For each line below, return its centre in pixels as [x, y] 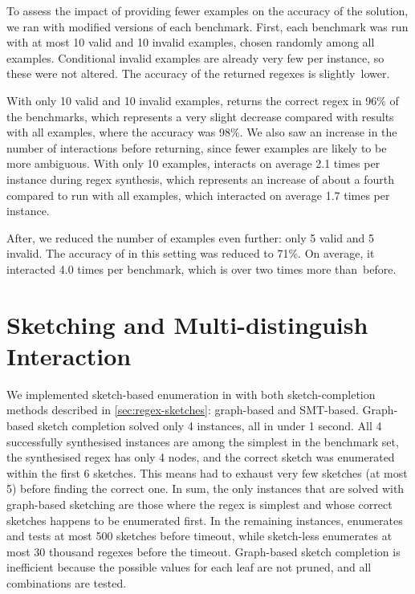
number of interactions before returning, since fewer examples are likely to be [197, 147]
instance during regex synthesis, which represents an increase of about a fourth [200, 179]
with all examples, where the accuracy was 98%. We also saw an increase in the [202, 132]
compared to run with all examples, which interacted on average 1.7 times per [198, 195]
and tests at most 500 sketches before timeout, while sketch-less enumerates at [199, 536]
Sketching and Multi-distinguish [187, 324]
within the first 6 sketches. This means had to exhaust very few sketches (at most [207, 472]
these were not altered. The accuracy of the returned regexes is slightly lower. [198, 73]
